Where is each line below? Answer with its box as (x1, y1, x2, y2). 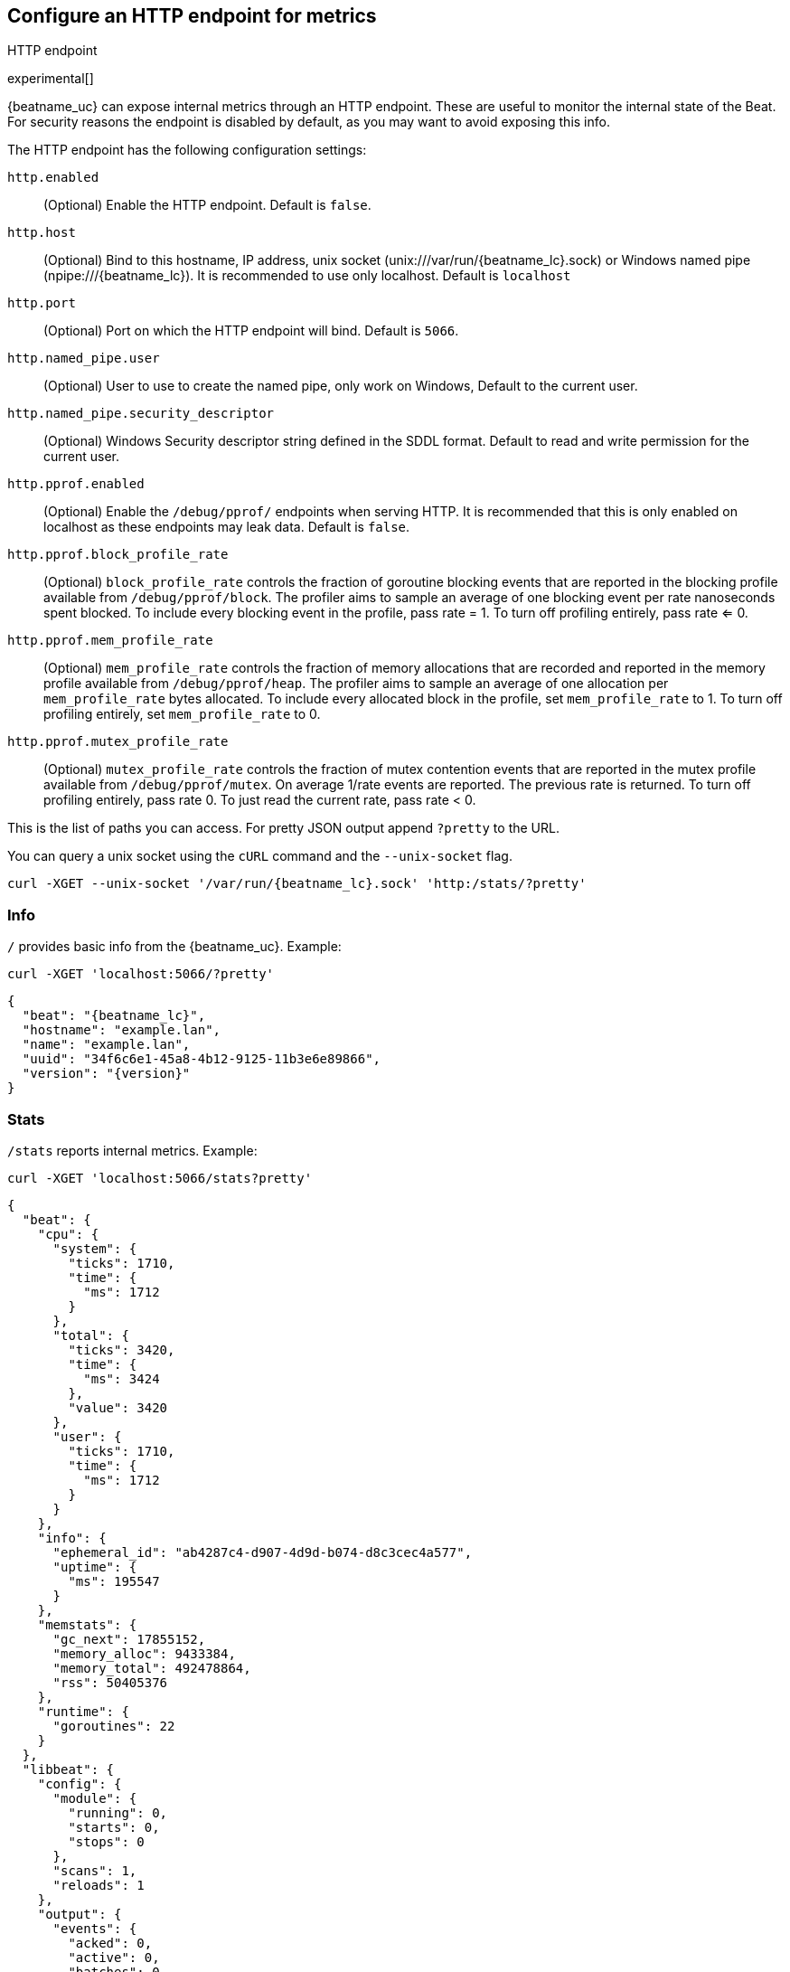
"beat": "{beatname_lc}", (22, 1008, 206, 1024)
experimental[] (7, 71, 94, 87)
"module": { (52, 1790, 137, 1806)
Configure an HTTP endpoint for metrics (7, 5, 377, 27)
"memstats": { (37, 1617, 137, 1632)
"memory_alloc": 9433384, (52, 1646, 236, 1661)
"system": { (52, 1241, 137, 1256)
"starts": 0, (68, 1819, 160, 1835)
